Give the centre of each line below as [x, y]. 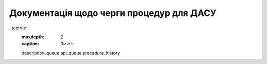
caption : [30, 44]
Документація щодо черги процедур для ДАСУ [113, 13]
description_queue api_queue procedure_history [71, 53]
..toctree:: [19, 28]
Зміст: [67, 44]
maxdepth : [33, 37]
